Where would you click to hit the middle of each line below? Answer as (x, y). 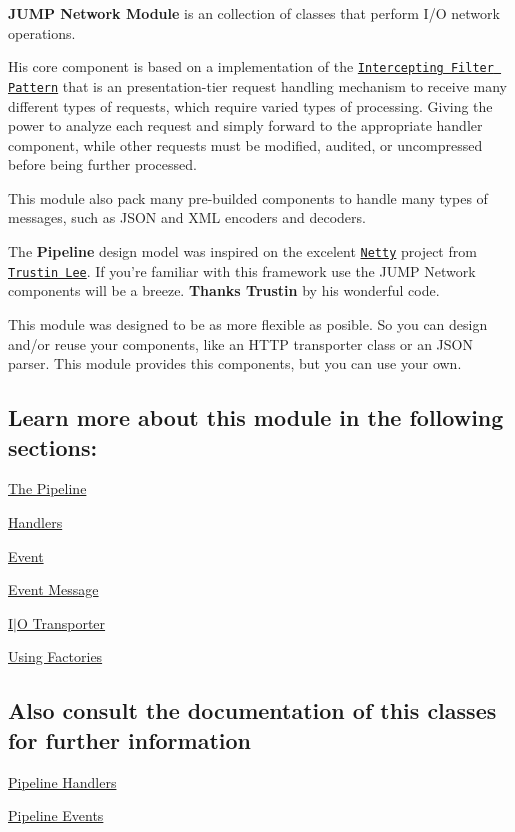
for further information (130, 739)
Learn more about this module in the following (256, 417)
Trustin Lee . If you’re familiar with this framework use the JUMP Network (242, 270)
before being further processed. (102, 164)
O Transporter (61, 622)
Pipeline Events (56, 815)
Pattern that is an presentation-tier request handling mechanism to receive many (257, 85)
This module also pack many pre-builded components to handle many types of (248, 197)
